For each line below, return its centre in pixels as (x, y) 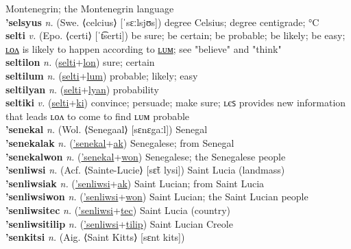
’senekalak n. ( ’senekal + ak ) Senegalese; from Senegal (120, 142)
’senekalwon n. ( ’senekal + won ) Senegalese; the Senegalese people (146, 156)
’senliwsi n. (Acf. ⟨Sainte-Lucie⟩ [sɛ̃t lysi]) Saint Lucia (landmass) (145, 170)
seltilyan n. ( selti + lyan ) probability (82, 89)
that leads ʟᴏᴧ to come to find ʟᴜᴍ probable (98, 116)
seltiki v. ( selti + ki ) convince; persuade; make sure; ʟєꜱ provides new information (176, 103)
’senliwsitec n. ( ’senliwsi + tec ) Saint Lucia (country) (118, 210)
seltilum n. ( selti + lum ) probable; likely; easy (102, 75)
